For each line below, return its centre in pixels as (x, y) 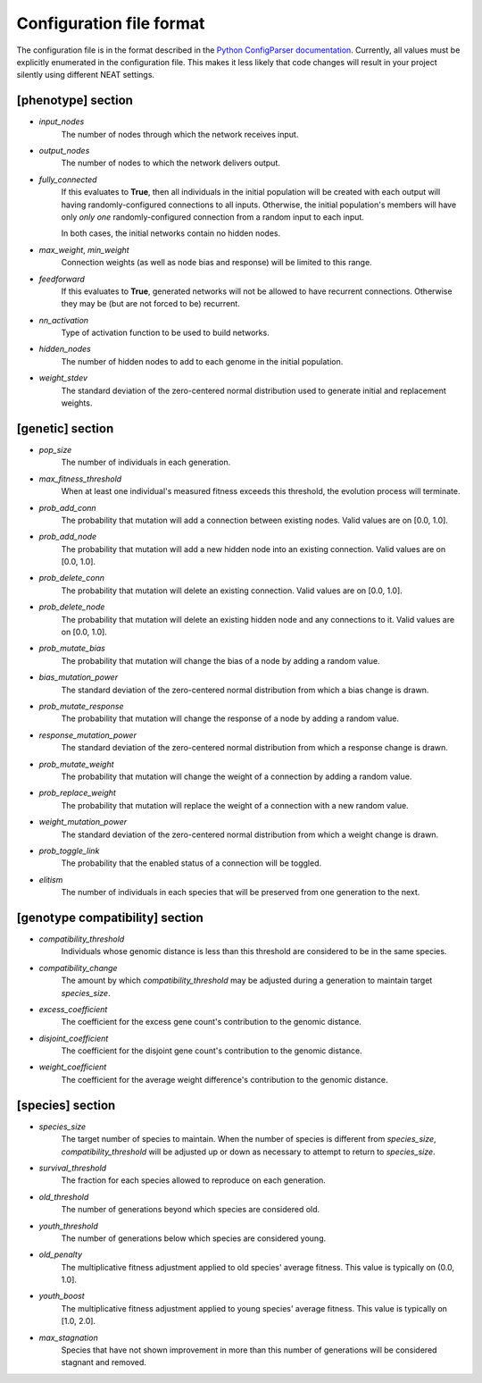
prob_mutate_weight (77, 764)
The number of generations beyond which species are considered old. (191, 1210)
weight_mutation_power (83, 822)
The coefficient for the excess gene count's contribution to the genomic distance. (211, 1022)
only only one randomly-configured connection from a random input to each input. (213, 217)
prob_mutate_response (81, 706)
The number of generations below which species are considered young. (194, 1238)
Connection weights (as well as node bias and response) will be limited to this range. (216, 263)
